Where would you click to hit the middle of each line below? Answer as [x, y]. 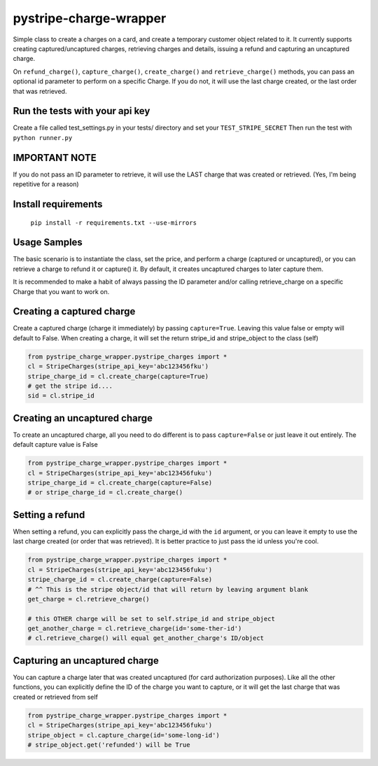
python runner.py [43, 138]
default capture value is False [55, 445]
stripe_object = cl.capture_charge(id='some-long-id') [124, 735]
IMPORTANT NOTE [55, 158]
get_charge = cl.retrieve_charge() [89, 599]
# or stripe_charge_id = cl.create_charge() [105, 493]
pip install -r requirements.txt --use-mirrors [114, 223]
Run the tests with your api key [82, 111]
